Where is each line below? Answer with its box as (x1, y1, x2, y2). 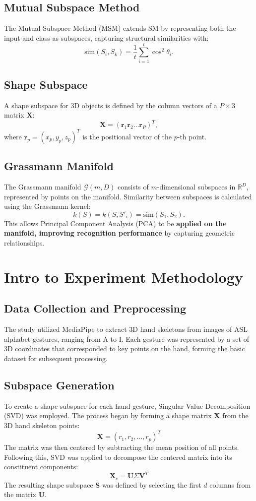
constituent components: (4, 461, 78, 472)
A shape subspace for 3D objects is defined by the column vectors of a (4, 100, 217, 110)
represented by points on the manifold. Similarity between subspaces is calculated (4, 191, 252, 201)
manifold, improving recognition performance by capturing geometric (4, 228, 235, 238)
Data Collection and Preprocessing (4, 301, 187, 316)
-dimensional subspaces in (157, 182, 236, 192)
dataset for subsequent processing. (4, 353, 108, 364)
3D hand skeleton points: (4, 420, 80, 431)
